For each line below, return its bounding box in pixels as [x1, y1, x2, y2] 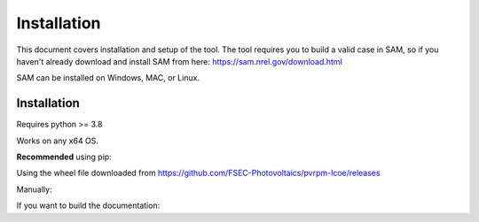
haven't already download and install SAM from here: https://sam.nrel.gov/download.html [16, 56, 343, 66]
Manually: [16, 184, 52, 195]
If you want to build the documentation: [16, 200, 161, 211]
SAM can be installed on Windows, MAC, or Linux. [16, 73, 200, 83]
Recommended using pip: [16, 151, 113, 163]
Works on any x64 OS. [16, 135, 99, 146]
